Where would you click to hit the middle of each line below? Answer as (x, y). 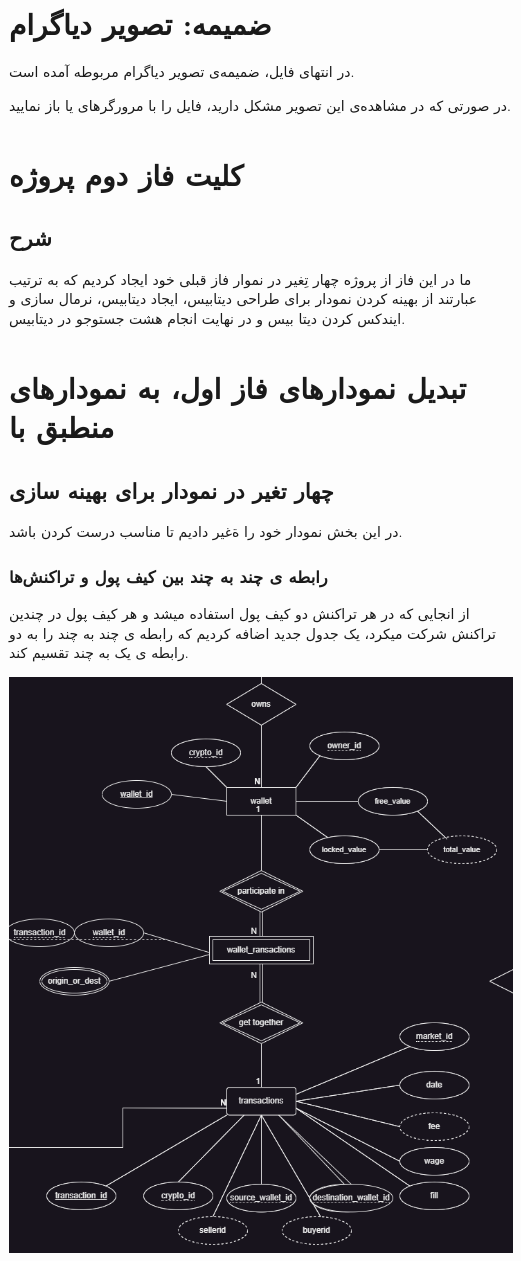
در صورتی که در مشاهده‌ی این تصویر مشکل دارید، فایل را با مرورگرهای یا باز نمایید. (260, 104)
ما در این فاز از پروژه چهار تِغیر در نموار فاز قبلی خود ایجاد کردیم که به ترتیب (240, 278)
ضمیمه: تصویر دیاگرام (140, 23)
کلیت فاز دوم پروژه (126, 173)
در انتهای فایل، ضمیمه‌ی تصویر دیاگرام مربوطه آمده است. (182, 71)
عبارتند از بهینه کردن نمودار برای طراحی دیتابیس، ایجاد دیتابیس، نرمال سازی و (243, 298)
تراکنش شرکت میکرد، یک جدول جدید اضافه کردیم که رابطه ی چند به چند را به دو (252, 632)
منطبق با (62, 426)
